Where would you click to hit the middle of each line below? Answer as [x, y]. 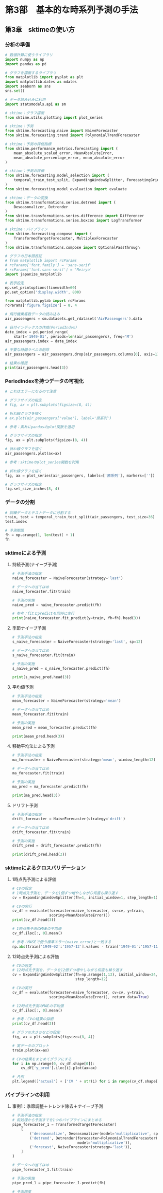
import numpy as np [25, 59]
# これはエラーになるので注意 [31, 392]
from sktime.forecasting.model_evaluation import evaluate [66, 189]
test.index [16, 522]
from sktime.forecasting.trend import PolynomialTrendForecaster [72, 135]
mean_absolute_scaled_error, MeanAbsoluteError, [64, 153]
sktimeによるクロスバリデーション [45, 868]
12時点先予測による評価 [35, 956]
